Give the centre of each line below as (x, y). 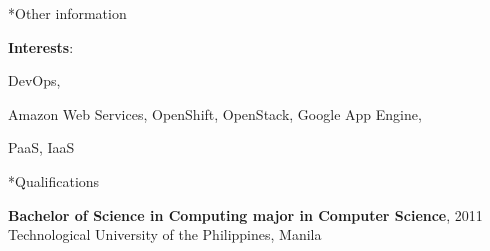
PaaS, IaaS (41, 147)
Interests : (41, 46)
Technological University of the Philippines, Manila (165, 234)
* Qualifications (54, 180)
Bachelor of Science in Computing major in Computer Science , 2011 (245, 214)
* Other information (67, 13)
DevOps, (34, 80)
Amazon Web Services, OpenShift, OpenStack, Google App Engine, (215, 113)
